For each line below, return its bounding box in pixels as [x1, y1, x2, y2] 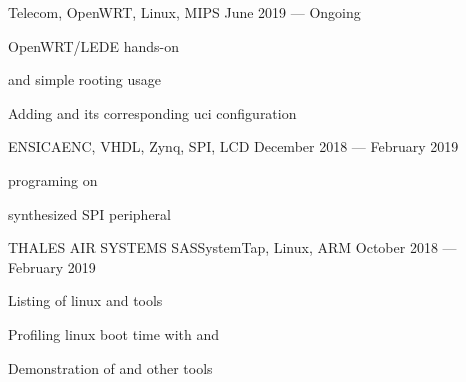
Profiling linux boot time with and [8, 323, 220, 344]
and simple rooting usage [8, 69, 162, 90]
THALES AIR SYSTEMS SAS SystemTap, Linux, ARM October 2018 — [8, 237, 457, 258]
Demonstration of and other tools [8, 357, 213, 378]
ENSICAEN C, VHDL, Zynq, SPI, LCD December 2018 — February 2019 [8, 136, 459, 157]
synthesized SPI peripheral [8, 203, 172, 224]
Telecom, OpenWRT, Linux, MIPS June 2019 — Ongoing [8, 2, 361, 22]
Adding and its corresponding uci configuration [8, 102, 297, 123]
